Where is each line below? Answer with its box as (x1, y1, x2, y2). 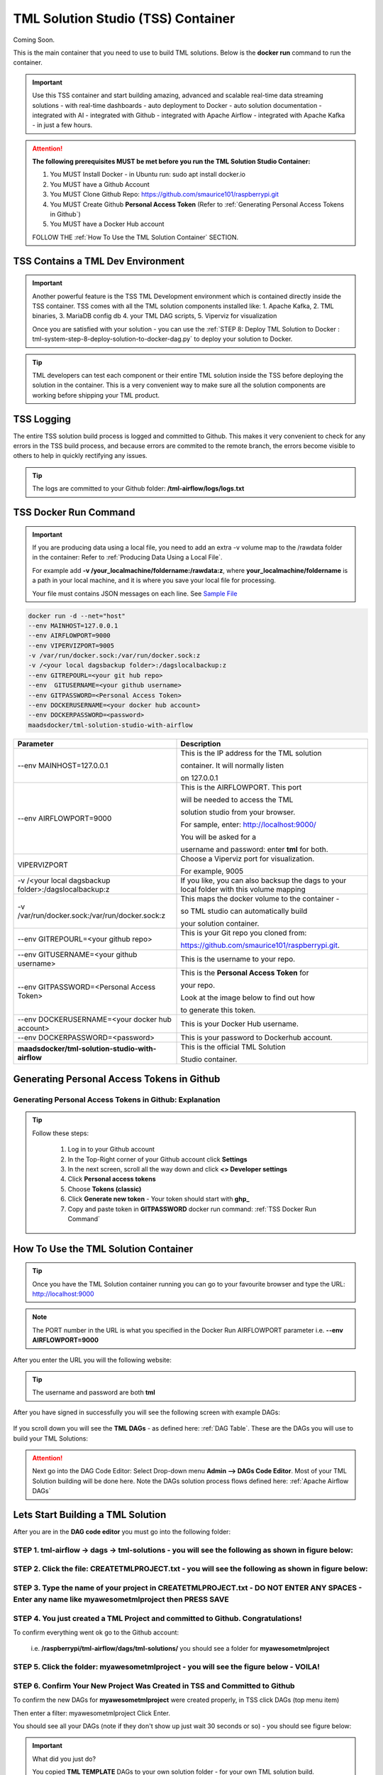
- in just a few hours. (32, 121, 93, 129)
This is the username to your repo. (180, 954, 296, 963)
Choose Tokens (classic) (67, 1184, 142, 1193)
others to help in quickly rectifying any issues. (13, 452, 148, 460)
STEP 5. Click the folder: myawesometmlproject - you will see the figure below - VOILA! (13, 1662, 321, 1672)
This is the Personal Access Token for (180, 968, 309, 978)
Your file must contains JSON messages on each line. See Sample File (32, 589, 238, 598)
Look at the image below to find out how (180, 993, 316, 1003)
